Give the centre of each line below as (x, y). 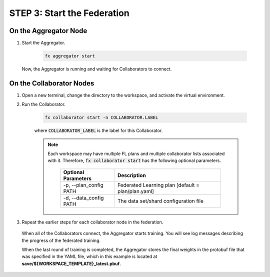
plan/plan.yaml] (136, 191)
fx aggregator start (70, 56)
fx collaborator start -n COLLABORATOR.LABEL (101, 118)
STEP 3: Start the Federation (69, 13)
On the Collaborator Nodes (52, 83)
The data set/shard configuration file (161, 201)
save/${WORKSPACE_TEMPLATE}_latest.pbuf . (71, 263)
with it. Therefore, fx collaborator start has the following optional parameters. (134, 160)
